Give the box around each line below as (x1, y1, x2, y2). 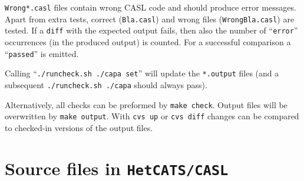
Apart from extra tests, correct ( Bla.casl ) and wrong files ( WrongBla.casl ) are (5, 12, 295, 25)
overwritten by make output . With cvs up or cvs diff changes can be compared (5, 110, 299, 122)
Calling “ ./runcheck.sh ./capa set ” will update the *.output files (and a (5, 67, 279, 79)
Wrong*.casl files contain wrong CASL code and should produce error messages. (5, 1, 296, 13)
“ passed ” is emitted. (5, 47, 79, 59)
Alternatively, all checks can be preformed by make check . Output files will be (5, 98, 288, 110)
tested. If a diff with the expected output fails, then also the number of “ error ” (5, 24, 298, 36)
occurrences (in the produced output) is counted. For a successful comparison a (5, 35, 291, 48)
